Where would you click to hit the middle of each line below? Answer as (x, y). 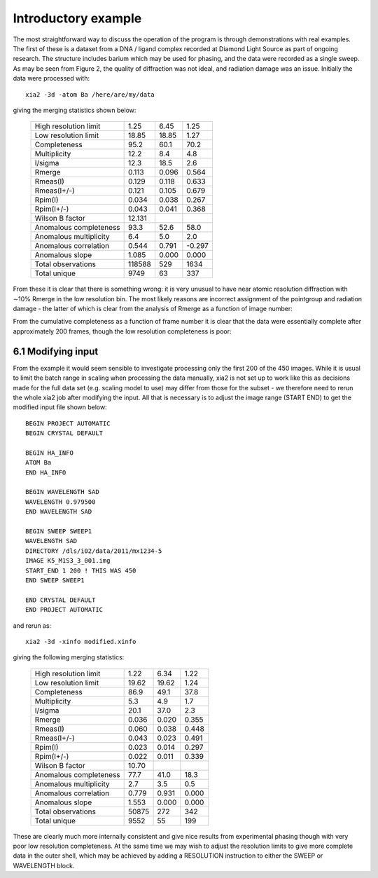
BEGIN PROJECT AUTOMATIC (68, 423)
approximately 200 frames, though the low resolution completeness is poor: (122, 331)
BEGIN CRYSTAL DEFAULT (64, 433)
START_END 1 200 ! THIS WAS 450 (81, 570)
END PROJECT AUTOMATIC (64, 610)
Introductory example (77, 18)
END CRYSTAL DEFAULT (61, 600)
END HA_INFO (46, 472)
